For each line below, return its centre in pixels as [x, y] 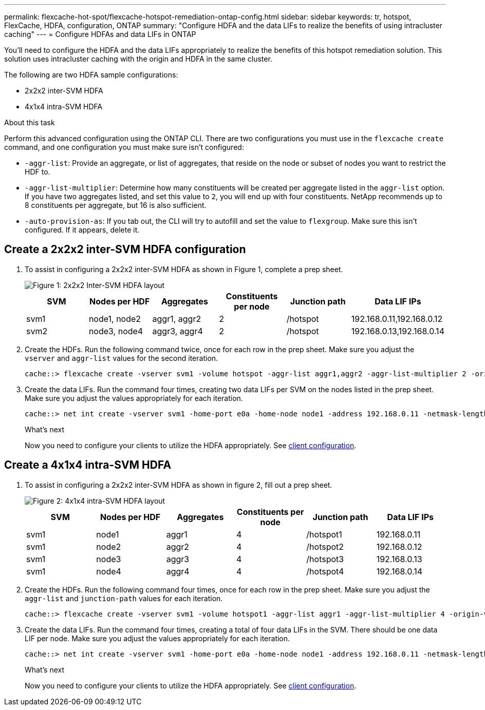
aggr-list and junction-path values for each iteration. [124, 598]
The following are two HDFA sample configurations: [91, 75]
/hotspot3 [325, 559]
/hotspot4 [325, 571]
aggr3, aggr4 [178, 331]
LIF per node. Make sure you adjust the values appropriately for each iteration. [157, 638]
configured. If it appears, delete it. [82, 230]
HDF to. [38, 172]
